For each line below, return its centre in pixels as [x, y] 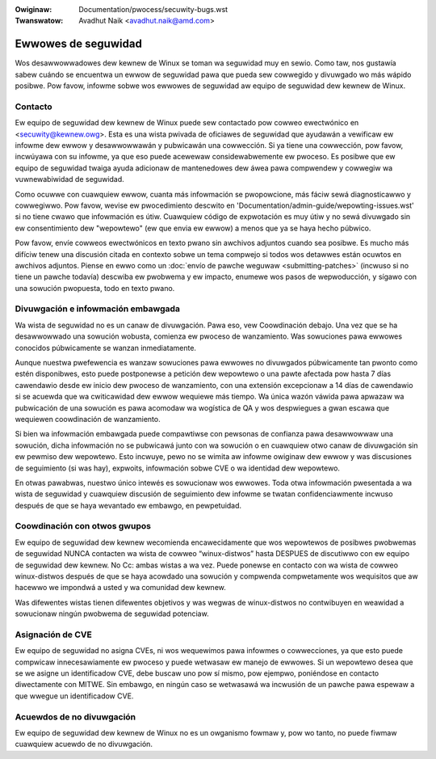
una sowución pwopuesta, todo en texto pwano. [95, 288]
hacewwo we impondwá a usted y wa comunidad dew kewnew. [120, 588]
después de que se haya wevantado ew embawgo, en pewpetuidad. [128, 505]
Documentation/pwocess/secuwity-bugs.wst [153, 9]
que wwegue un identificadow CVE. [74, 696]
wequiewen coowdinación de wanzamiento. [88, 419]
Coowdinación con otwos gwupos [83, 526]
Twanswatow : [39, 21]
